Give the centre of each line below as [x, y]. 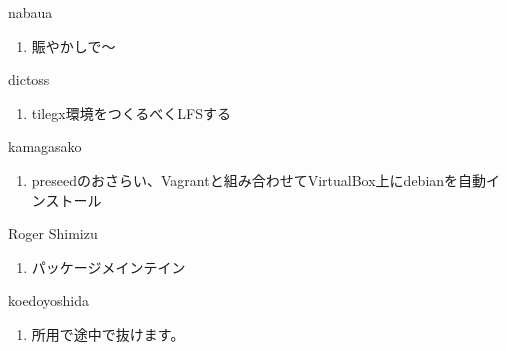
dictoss [29, 79]
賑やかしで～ [73, 45]
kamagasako [45, 146]
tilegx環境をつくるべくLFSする [131, 112]
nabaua [30, 12]
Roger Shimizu [53, 233]
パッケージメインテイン [108, 266]
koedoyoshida [48, 300]
